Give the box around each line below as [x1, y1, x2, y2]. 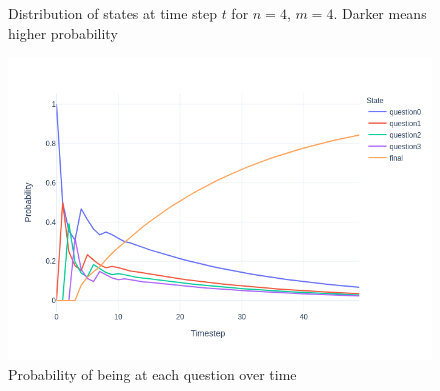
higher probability [8, 22, 118, 43]
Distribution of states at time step [8, 3, 217, 23]
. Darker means [333, 3, 427, 23]
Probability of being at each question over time [8, 363, 297, 384]
